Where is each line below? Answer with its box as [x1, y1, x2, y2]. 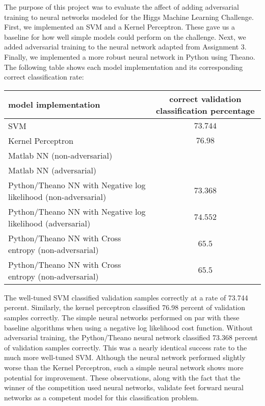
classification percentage [155, 104, 255, 116]
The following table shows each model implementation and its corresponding [4, 61, 243, 72]
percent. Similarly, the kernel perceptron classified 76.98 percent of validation [4, 302, 245, 313]
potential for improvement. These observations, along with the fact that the [4, 372, 241, 383]
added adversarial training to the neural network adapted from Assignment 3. [4, 41, 247, 52]
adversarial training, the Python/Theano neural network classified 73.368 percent [4, 332, 258, 343]
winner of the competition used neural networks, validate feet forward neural [4, 382, 244, 393]
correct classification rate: [4, 71, 84, 82]
